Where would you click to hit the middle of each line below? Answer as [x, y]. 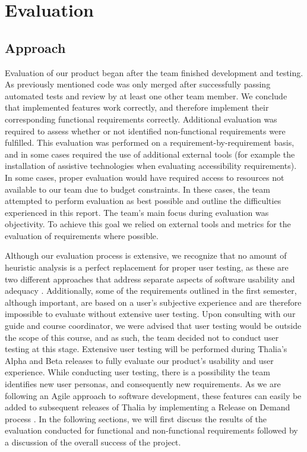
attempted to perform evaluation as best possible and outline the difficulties [143, 201]
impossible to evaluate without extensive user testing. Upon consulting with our [150, 314]
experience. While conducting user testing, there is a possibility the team [137, 372]
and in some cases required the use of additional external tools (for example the [150, 154]
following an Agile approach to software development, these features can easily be [153, 395]
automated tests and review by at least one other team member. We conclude [146, 95]
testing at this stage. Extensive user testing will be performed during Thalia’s [146, 349]
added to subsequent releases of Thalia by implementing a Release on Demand [148, 407]
